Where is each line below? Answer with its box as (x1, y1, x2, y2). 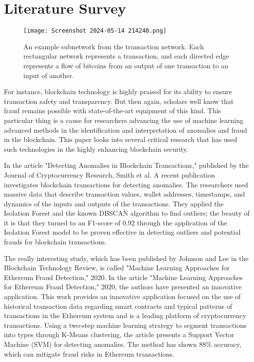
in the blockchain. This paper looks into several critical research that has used (4, 134, 237, 144)
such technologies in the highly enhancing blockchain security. (4, 143, 188, 154)
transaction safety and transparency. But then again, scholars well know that (4, 96, 234, 106)
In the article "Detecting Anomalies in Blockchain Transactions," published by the (4, 160, 249, 170)
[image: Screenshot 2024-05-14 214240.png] (23, 27, 167, 35)
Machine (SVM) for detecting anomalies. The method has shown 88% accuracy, (4, 339, 241, 349)
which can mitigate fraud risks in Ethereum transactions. (4, 348, 175, 359)
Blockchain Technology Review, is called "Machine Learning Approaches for (4, 262, 230, 273)
